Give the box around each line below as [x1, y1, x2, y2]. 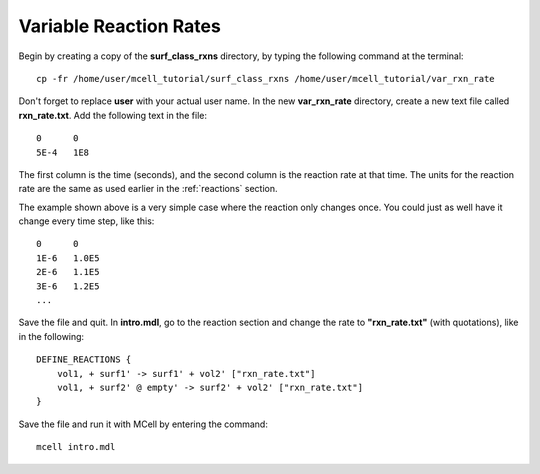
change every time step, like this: [18, 215, 155, 227]
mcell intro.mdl [36, 441, 116, 453]
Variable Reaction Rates [18, 15, 222, 37]
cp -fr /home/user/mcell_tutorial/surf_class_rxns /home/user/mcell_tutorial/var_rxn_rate [36, 73, 495, 84]
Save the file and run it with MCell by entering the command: [18, 418, 269, 430]
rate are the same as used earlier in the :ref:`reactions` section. [18, 183, 278, 195]
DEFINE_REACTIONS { [36, 354, 132, 365]
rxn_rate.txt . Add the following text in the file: [18, 109, 207, 121]
